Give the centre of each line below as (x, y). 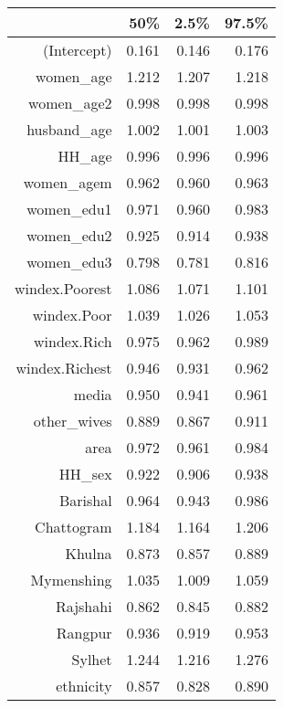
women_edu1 (69, 209)
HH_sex (85, 474)
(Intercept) (77, 50)
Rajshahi (84, 606)
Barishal (85, 500)
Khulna (89, 553)
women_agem (68, 182)
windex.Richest (64, 368)
